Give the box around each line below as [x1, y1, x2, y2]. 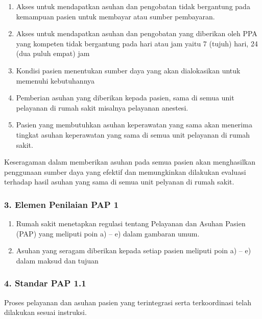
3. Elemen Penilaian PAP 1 [4, 198, 119, 210]
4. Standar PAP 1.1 [4, 277, 86, 289]
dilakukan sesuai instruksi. [4, 307, 87, 317]
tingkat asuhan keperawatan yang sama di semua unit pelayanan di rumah [16, 129, 250, 140]
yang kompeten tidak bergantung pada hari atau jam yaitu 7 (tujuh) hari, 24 [16, 38, 258, 48]
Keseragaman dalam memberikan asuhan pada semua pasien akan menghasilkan [4, 156, 256, 167]
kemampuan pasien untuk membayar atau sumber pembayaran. [16, 11, 215, 21]
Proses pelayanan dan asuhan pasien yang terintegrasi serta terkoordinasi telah [4, 297, 251, 307]
